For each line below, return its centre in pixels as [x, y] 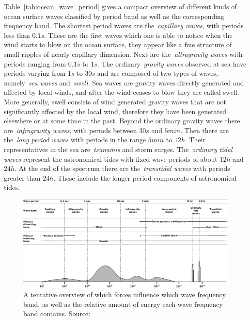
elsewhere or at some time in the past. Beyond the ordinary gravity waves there [122, 121]
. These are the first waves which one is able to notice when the [138, 35]
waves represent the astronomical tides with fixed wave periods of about [111, 159]
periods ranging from [35, 63]
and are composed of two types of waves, [157, 73]
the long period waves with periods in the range [75, 140]
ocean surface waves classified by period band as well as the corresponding [114, 16]
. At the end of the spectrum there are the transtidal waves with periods [122, 168]
